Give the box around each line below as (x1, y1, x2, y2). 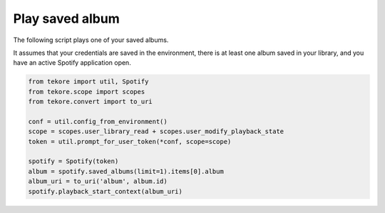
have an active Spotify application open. (13, 58, 131, 67)
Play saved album (13, 11, 120, 26)
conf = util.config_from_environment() (28, 118, 168, 125)
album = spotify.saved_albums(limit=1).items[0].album (28, 167, 224, 175)
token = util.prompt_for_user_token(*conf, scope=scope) (28, 137, 232, 145)
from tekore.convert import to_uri (28, 98, 153, 106)
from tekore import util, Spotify (28, 78, 149, 85)
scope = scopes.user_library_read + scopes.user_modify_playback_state (28, 128, 284, 135)
